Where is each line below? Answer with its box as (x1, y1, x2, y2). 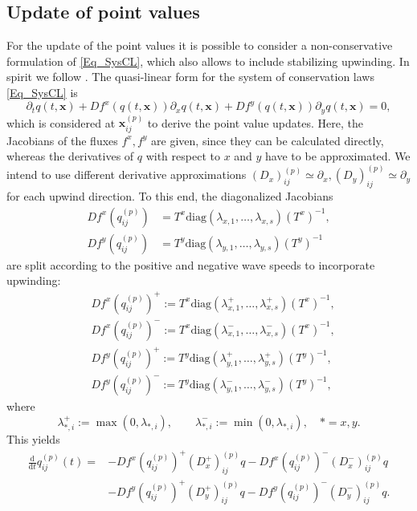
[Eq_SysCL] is (6, 83, 78, 100)
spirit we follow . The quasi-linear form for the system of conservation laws (6, 68, 374, 85)
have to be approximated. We (265, 148, 411, 164)
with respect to (145, 148, 220, 164)
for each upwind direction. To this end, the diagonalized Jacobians (6, 188, 333, 205)
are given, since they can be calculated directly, (151, 132, 384, 148)
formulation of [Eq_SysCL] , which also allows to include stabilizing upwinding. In (6, 52, 410, 69)
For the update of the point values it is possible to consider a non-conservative (6, 37, 393, 54)
